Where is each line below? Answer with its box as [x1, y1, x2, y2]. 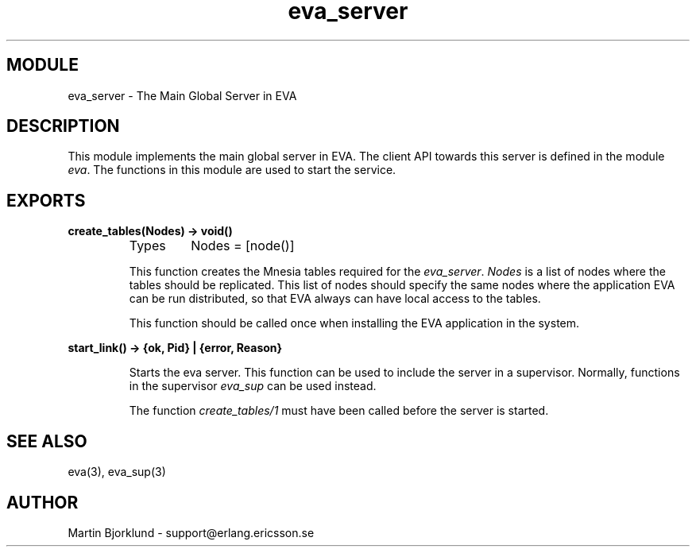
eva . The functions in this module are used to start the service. [68, 163, 396, 177]
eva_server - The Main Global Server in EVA [68, 88, 297, 102]
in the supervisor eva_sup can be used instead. [129, 379, 377, 393]
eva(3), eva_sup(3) [68, 465, 166, 479]
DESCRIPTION [6, 116, 120, 137]
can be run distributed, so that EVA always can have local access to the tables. [129, 292, 541, 306]
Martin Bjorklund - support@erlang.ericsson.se [68, 525, 315, 539]
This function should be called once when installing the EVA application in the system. [129, 316, 580, 331]
